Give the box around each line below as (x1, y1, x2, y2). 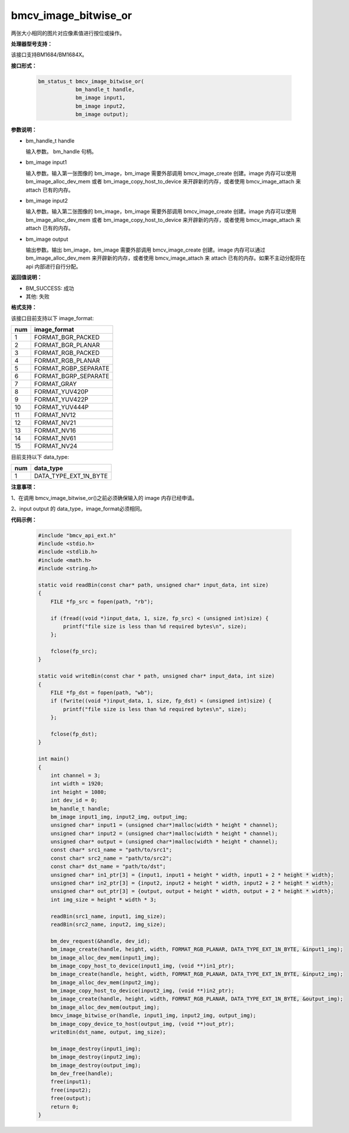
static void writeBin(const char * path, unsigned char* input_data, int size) (38, 673, 275, 680)
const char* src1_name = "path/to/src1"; (50, 847, 172, 853)
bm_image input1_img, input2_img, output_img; (50, 814, 188, 820)
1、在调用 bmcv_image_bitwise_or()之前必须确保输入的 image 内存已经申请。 (11, 494, 198, 501)
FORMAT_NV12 (34, 411, 76, 419)
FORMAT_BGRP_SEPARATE (34, 372, 110, 380)
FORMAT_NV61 (34, 434, 76, 443)
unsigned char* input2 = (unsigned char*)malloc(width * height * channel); (50, 830, 278, 837)
